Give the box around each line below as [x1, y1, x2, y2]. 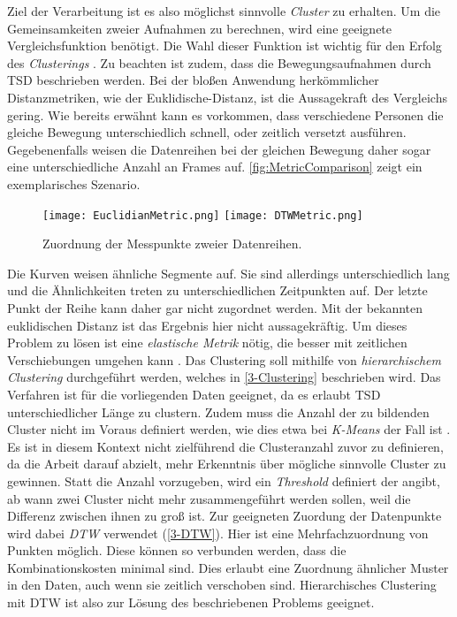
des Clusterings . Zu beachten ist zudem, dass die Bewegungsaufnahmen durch [7, 53, 431, 72]
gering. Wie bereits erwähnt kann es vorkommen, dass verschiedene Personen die [7, 105, 444, 124]
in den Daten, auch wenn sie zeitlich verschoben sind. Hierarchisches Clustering [7, 575, 437, 594]
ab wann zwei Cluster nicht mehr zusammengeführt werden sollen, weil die [7, 489, 411, 507]
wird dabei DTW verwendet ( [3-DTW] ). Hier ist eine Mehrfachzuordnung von [7, 523, 429, 542]
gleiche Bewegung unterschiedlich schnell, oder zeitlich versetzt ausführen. [7, 123, 407, 141]
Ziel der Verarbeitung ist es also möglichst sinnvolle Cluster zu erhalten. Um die [7, 2, 441, 19]
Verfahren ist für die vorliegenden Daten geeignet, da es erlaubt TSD [7, 385, 381, 403]
